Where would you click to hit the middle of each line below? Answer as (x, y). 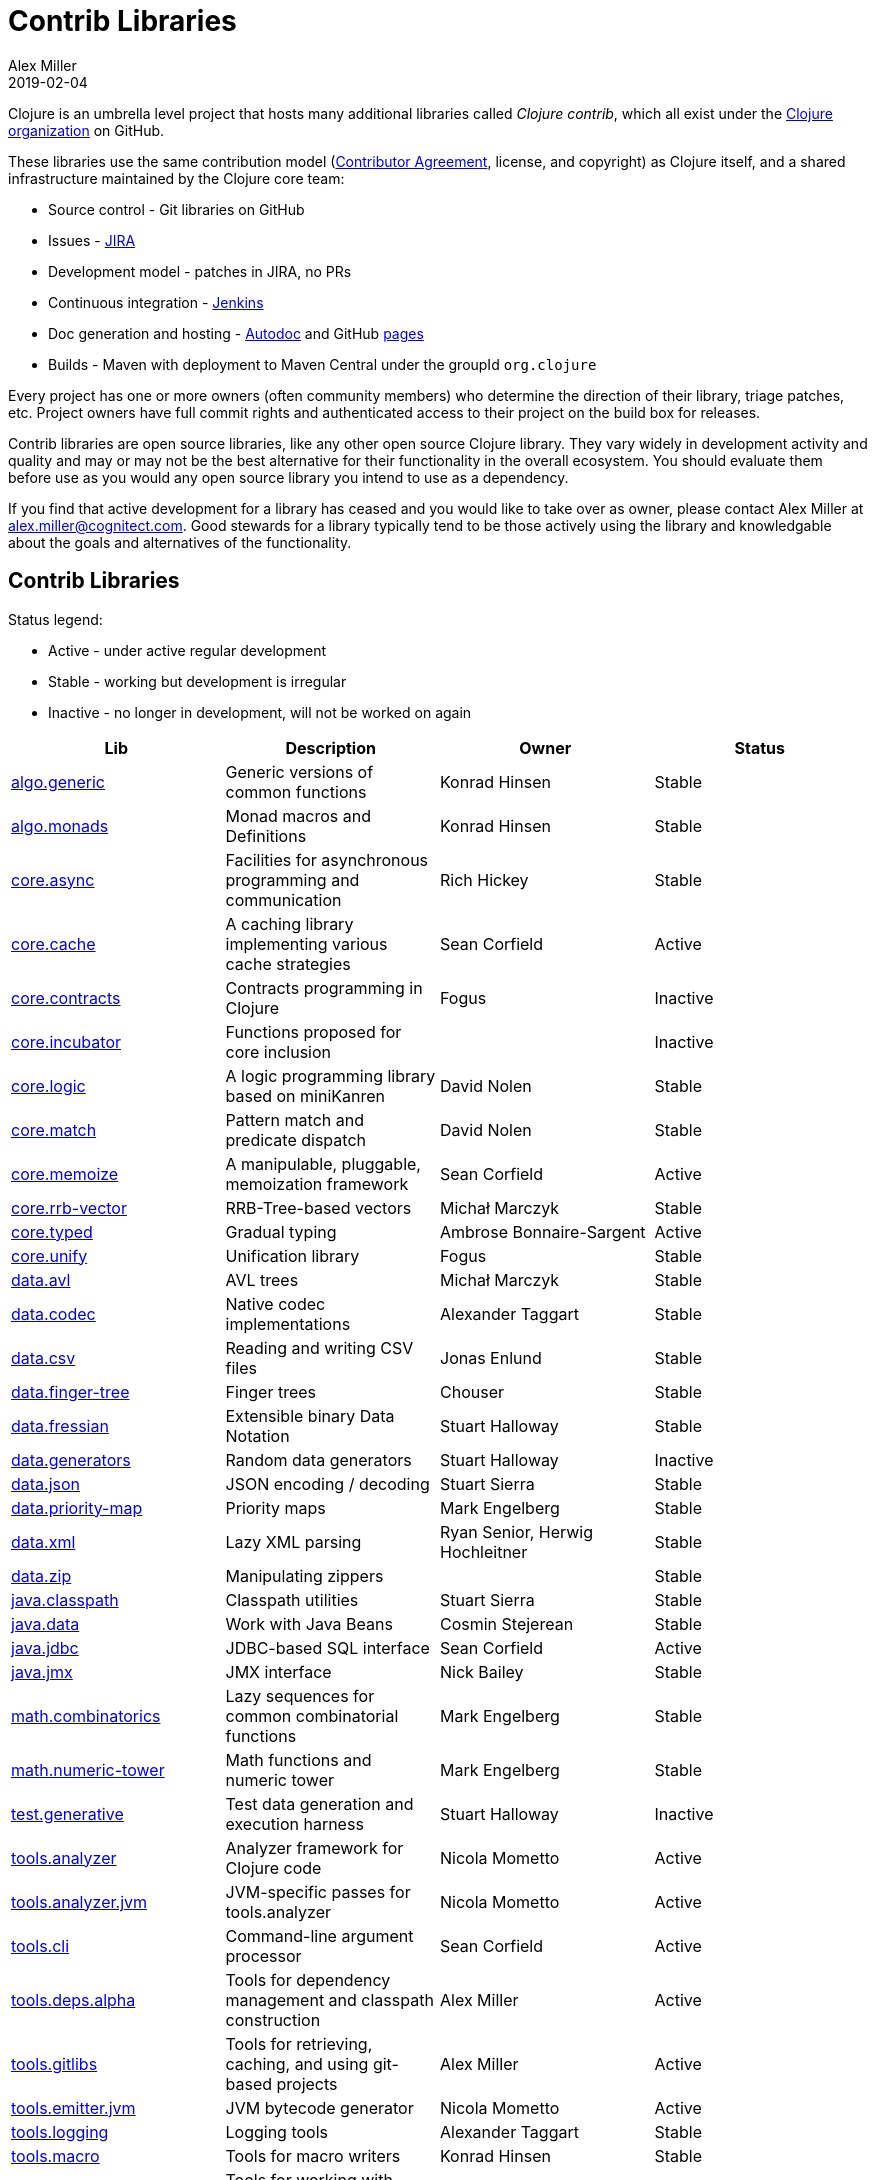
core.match (54, 1129)
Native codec (275, 1303)
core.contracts (66, 997)
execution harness (294, 1823)
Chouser (472, 1391)
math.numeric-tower (88, 1769)
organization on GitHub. (86, 130)
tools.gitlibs (54, 2063)
